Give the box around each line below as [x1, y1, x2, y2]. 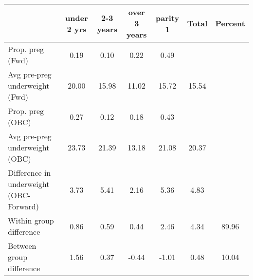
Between [8, 240, 36, 251]
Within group [8, 215, 54, 226]
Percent [215, 18, 245, 29]
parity [155, 12, 180, 23]
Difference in [8, 167, 51, 178]
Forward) [8, 201, 39, 212]
